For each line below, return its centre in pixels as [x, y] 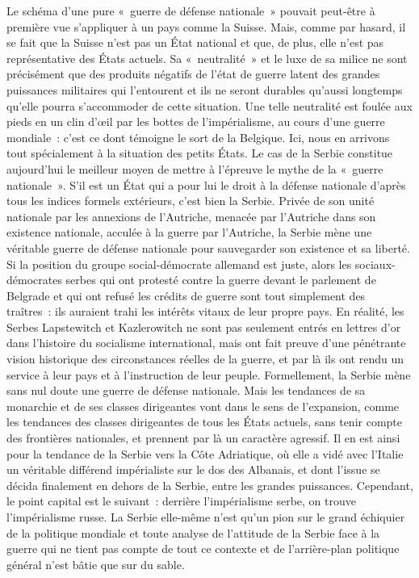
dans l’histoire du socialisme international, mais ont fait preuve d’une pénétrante [206, 343]
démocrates [34, 280]
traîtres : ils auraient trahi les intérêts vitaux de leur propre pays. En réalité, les [205, 311]
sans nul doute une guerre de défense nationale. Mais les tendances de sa [186, 390]
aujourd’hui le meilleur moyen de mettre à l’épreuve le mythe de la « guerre [195, 168]
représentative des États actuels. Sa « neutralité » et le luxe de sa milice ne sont [207, 58]
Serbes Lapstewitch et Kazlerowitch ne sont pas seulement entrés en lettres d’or [204, 327]
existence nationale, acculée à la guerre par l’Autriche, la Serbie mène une [189, 232]
